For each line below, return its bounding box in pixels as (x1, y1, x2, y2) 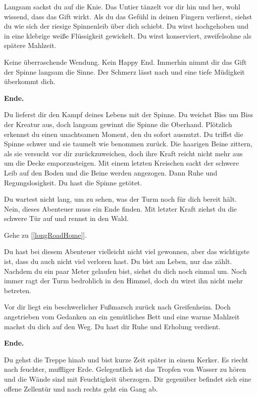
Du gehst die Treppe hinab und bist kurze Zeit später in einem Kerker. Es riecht (4, 354, 249, 364)
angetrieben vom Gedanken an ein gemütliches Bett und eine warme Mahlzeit (4, 311, 240, 322)
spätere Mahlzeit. (4, 40, 56, 50)
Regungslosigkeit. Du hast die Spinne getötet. (4, 177, 142, 187)
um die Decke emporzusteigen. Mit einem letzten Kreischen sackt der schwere (4, 158, 239, 168)
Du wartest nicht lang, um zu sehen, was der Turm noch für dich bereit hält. (4, 194, 237, 204)
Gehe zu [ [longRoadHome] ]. (4, 229, 87, 240)
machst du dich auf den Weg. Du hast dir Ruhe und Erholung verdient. (4, 321, 221, 331)
